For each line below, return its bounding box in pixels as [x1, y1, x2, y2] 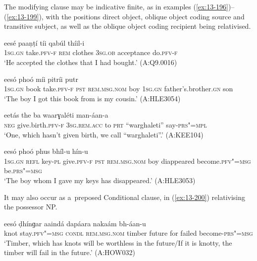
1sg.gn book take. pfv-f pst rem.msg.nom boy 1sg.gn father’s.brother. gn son [4, 83, 233, 94]
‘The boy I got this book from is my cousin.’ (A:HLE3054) [4, 93, 181, 103]
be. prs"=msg [4, 165, 42, 176]
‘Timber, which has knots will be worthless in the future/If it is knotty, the [4, 237, 232, 248]
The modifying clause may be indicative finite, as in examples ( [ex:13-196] [4, 1, 228, 11]
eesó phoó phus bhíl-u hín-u [4, 146, 88, 156]
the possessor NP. [4, 201, 57, 212]
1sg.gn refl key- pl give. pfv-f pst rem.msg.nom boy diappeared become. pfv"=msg [4, 155, 251, 166]
